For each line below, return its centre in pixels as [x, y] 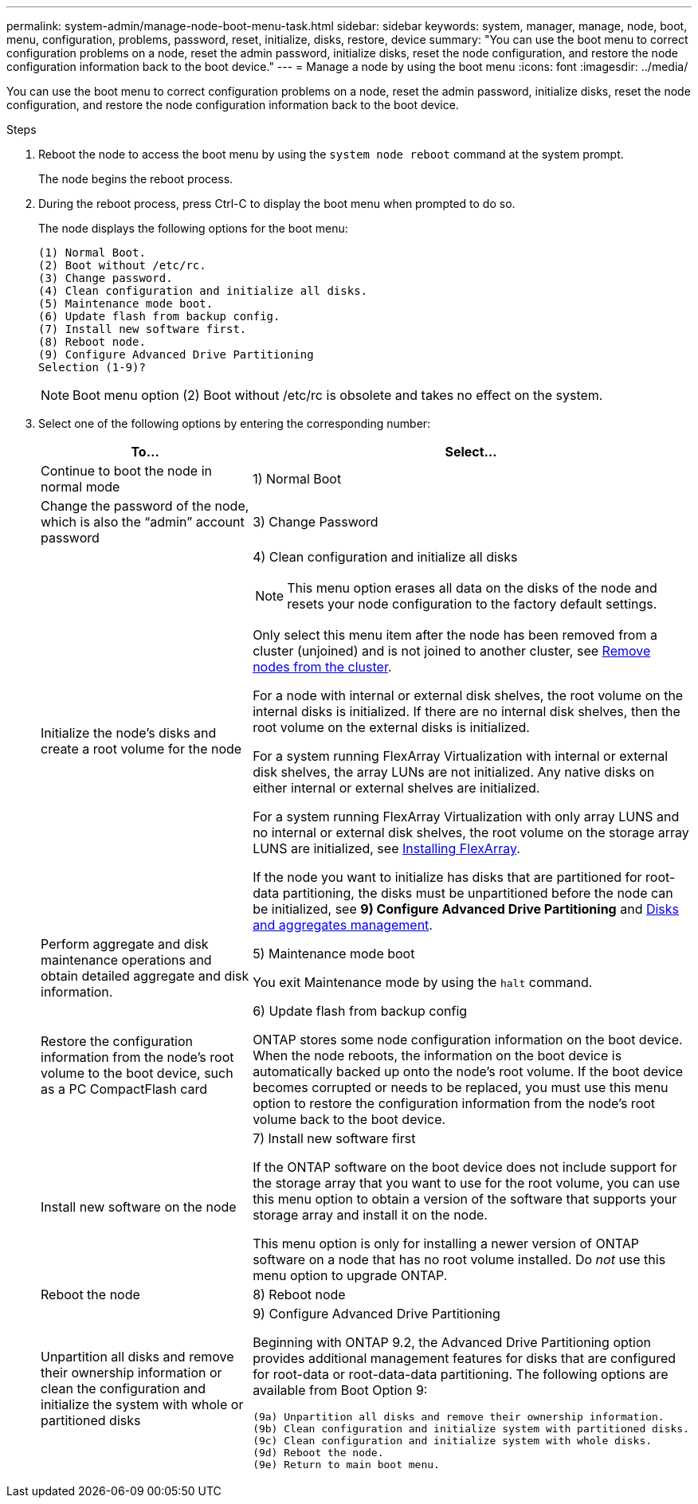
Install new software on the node [139, 1207]
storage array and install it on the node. [370, 1215]
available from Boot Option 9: [340, 1390]
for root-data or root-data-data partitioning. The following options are [461, 1374]
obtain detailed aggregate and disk [145, 976]
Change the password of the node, [145, 506]
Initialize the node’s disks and [129, 733]
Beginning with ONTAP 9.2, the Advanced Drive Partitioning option [452, 1342]
